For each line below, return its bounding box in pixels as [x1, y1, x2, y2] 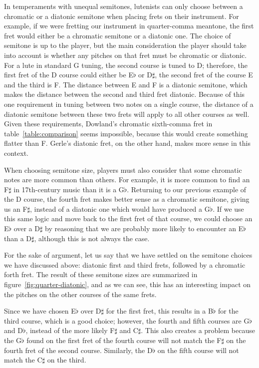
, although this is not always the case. [34, 233, 150, 243]
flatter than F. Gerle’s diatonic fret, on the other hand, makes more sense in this [4, 138, 251, 148]
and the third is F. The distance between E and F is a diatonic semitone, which [4, 79, 248, 89]
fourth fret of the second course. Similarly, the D [4, 345, 153, 355]
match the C [4, 355, 42, 365]
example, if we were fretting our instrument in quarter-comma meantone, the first [4, 20, 254, 31]
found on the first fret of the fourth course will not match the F [26, 335, 222, 345]
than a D [4, 233, 32, 243]
